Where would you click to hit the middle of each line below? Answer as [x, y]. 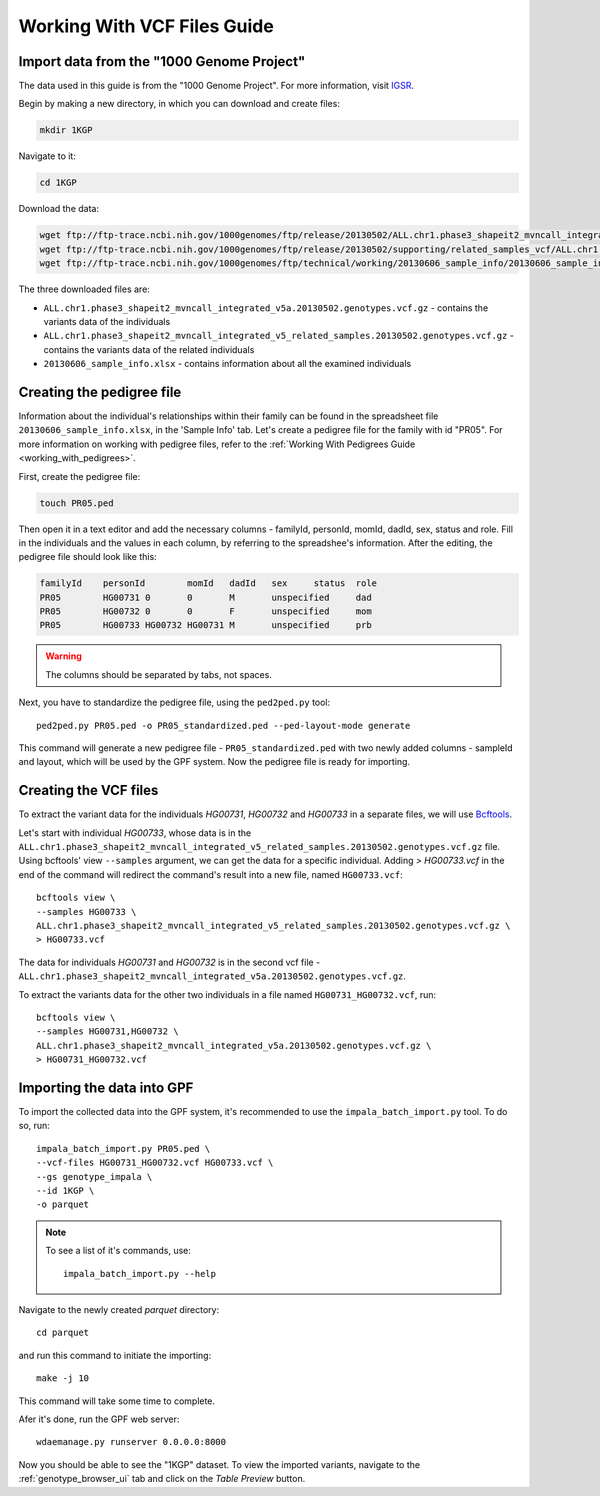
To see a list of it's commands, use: [118, 1251]
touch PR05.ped [76, 503]
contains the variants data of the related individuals [149, 349]
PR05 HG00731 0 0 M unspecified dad [205, 597]
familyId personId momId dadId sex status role [208, 583]
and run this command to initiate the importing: [115, 1355]
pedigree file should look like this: [87, 557]
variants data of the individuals [107, 321]
